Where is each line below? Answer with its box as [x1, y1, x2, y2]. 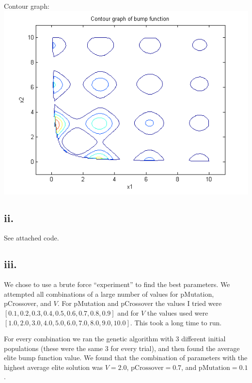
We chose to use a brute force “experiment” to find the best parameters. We [4, 279, 230, 289]
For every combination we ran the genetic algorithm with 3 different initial [4, 334, 226, 344]
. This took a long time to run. [130, 317, 222, 327]
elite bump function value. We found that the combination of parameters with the [4, 352, 248, 363]
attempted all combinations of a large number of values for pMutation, [4, 288, 214, 299]
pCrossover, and [4, 298, 51, 308]
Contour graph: [4, 1, 49, 11]
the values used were [147, 307, 208, 318]
